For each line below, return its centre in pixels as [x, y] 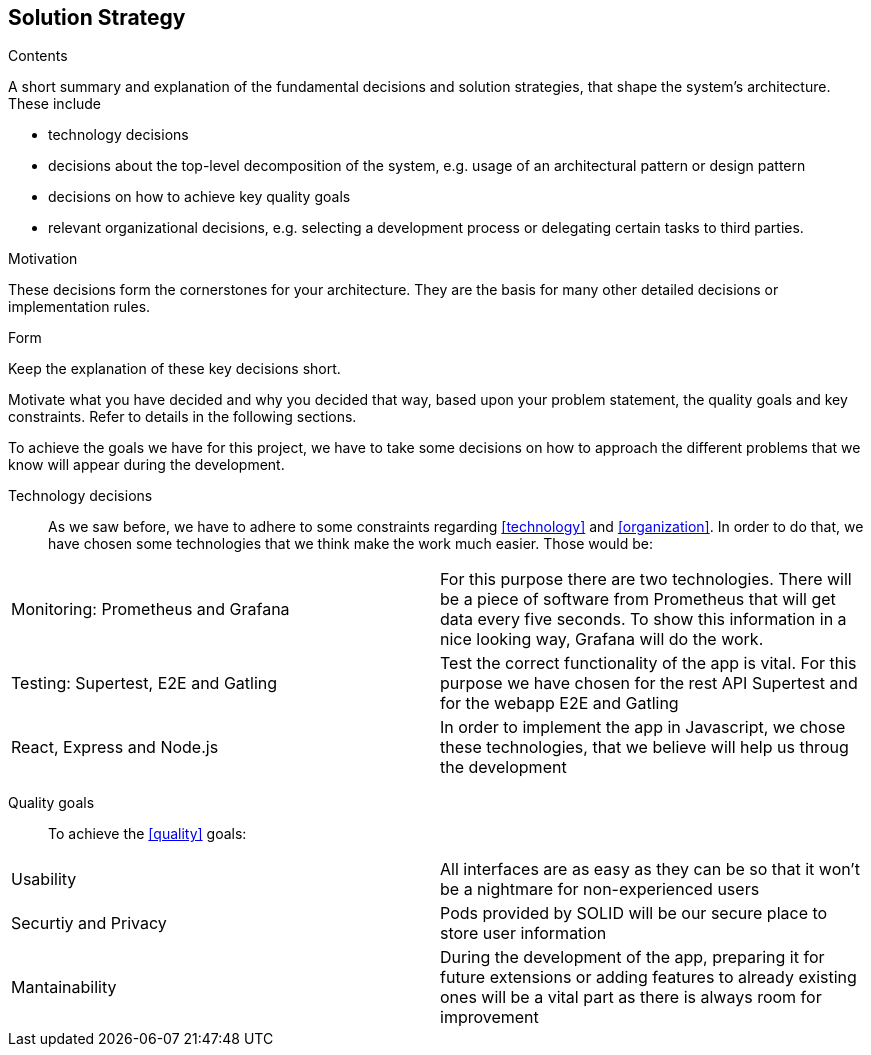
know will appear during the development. [146, 465]
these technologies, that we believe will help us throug [644, 747]
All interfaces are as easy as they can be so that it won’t [650, 869]
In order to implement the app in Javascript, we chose [643, 727]
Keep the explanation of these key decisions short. [174, 369]
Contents [38, 56]
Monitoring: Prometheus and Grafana [150, 609]
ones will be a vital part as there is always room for [631, 997]
